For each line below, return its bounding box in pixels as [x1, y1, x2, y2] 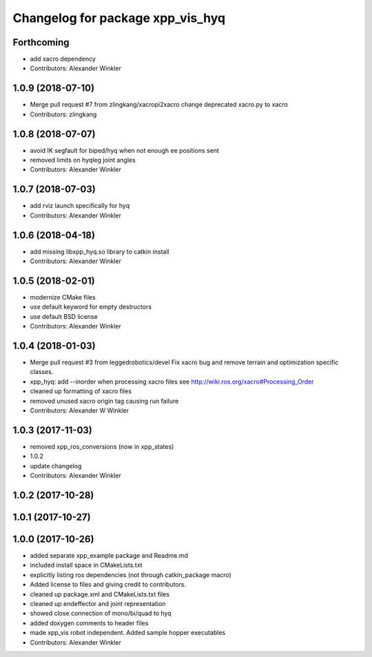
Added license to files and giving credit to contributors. [30, 581, 186, 589]
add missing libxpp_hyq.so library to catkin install [30, 247, 169, 255]
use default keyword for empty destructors [30, 303, 152, 311]
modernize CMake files [30, 293, 96, 301]
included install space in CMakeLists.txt [30, 561, 143, 570]
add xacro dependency [30, 55, 96, 63]
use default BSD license [30, 312, 98, 320]
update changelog [30, 461, 82, 470]
